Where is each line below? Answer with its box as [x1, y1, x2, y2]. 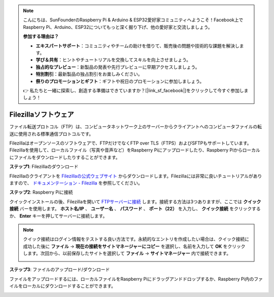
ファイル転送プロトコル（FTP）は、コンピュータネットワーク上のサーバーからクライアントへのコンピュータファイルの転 [9, 124, 262, 130]
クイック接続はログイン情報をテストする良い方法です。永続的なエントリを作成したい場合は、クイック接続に [23, 236, 250, 242]
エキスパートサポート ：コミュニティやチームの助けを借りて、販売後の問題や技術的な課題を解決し [36, 43, 239, 49]
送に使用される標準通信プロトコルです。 [9, 131, 94, 137]
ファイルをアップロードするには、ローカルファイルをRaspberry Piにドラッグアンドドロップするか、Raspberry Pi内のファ [9, 276, 263, 282]
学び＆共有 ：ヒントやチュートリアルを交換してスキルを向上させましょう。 [36, 57, 191, 63]
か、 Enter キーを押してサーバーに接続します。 [9, 213, 108, 219]
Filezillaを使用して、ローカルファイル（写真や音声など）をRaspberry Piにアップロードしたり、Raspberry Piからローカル [9, 147, 261, 153]
